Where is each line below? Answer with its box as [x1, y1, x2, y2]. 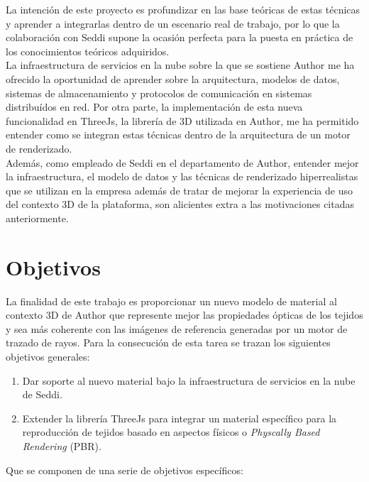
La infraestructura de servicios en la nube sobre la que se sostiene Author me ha [6, 57, 355, 72]
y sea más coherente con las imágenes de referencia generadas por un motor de [6, 321, 348, 336]
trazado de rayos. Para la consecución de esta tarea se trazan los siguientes [6, 335, 331, 350]
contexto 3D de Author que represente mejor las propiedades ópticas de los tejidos [6, 307, 363, 322]
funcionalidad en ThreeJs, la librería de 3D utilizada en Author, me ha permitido [6, 113, 359, 128]
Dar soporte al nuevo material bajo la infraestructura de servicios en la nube [22, 373, 356, 388]
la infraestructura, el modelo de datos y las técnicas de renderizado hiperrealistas [6, 169, 358, 184]
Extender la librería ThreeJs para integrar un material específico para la [22, 410, 337, 425]
